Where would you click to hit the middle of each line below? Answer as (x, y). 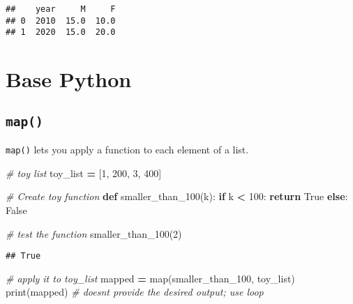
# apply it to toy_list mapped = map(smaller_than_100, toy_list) (150, 278)
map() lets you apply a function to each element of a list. (127, 150)
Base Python (69, 79)
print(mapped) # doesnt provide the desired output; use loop (135, 292)
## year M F (61, 9)
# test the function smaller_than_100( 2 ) (94, 233)
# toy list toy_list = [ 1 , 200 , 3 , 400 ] (84, 173)
